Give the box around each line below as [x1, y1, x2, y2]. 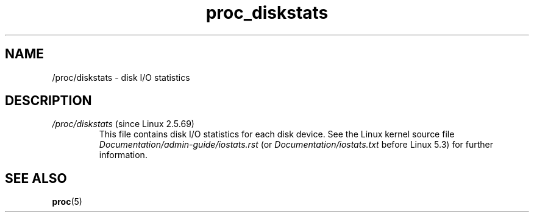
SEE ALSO [5, 170, 67, 186]
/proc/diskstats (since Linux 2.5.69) [52, 119, 194, 129]
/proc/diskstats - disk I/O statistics [52, 72, 190, 83]
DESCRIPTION [5, 93, 92, 109]
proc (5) [52, 196, 82, 207]
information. [99, 150, 148, 160]
